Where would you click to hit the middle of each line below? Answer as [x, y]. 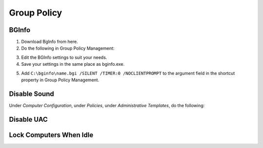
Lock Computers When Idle [51, 135]
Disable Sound [32, 94]
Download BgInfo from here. [49, 42]
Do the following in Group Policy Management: [68, 48]
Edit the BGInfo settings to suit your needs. [64, 57]
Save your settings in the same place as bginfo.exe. [73, 64]
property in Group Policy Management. [60, 80]
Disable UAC [28, 119]
